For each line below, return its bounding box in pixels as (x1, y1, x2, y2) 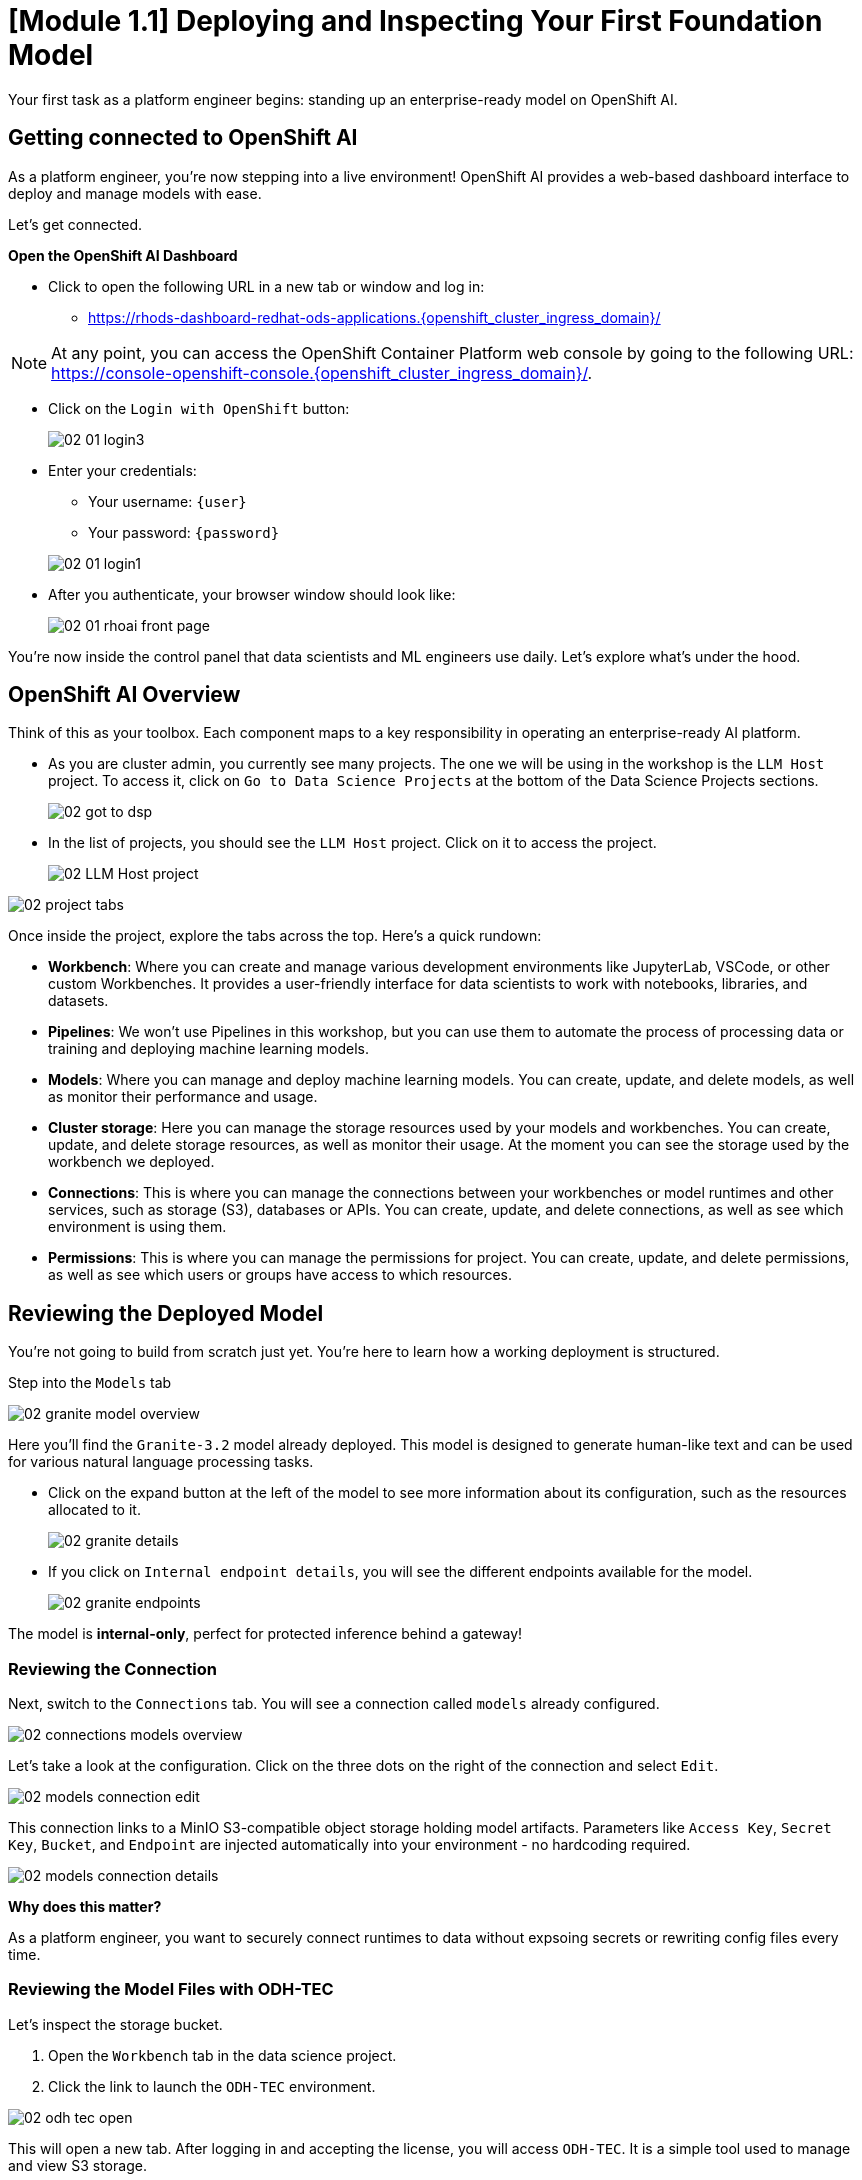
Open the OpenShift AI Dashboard (8, 246, 238, 264)
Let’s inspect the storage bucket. (8, 2015, 223, 2033)
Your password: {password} (88, 523, 280, 541)
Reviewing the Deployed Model (8, 1300, 324, 1326)
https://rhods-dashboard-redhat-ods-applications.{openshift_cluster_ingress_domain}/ (88, 308, 661, 326)
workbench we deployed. (48, 1153, 215, 1171)
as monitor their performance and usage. (48, 1088, 318, 1106)
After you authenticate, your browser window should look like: (48, 585, 456, 603)
